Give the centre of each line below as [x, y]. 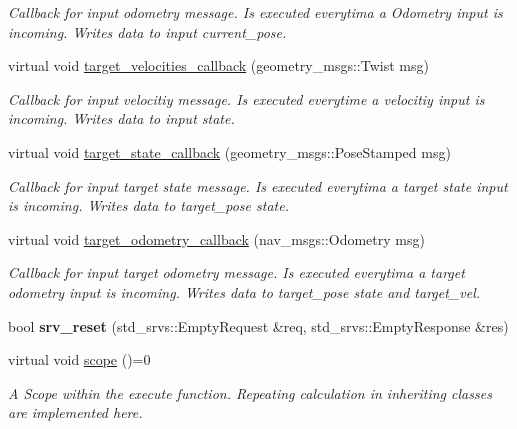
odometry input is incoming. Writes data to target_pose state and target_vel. [244, 291]
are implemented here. [75, 412]
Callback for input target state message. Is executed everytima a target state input [258, 185]
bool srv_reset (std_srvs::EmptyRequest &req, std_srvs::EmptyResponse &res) [258, 325]
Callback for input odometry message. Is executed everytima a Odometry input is [255, 12]
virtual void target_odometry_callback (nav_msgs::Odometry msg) [216, 238]
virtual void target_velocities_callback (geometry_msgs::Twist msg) [218, 65]
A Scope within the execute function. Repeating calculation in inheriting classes [250, 392]
